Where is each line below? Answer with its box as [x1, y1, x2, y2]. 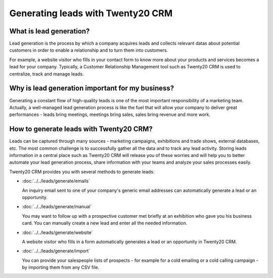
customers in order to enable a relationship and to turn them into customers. [9, 47, 168, 53]
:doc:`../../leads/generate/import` [22, 248, 90, 254]
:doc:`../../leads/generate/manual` [22, 204, 92, 210]
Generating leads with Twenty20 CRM [9, 8, 173, 19]
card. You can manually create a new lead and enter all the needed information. [22, 220, 188, 226]
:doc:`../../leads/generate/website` [22, 229, 93, 235]
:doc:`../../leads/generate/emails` [22, 178, 90, 184]
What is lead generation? [9, 27, 90, 35]
